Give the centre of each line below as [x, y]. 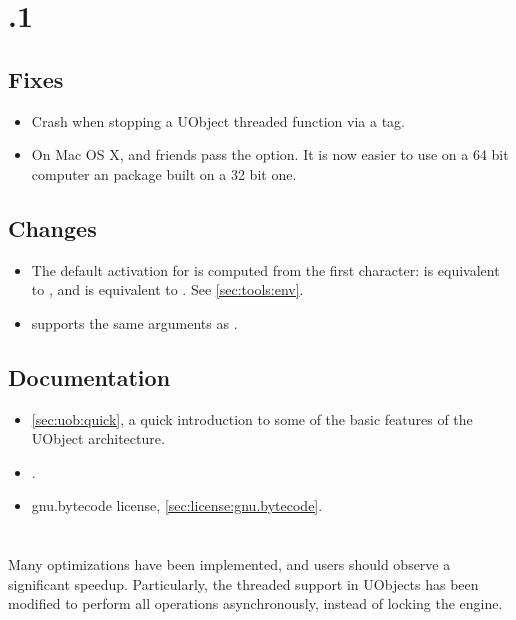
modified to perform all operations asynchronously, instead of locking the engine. [255, 603]
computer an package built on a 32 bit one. [164, 173]
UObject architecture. [98, 438]
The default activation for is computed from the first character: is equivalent [265, 269]
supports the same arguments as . [134, 322]
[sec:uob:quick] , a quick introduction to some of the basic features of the [252, 418]
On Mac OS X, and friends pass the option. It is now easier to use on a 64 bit [270, 154]
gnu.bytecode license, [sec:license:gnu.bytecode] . [177, 505]
